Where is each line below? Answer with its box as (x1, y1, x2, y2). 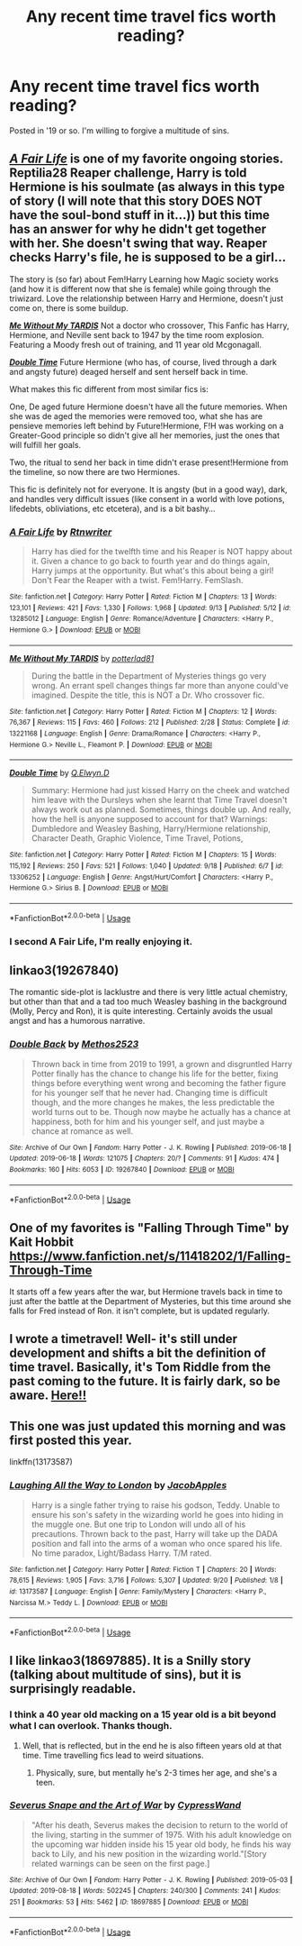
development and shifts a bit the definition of (9, 1346, 267, 1361)
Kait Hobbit (9, 1234, 75, 1249)
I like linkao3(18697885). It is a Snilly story (9, 1653, 252, 1668)
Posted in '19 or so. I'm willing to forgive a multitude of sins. (9, 124, 230, 136)
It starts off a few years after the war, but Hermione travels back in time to (9, 1286, 283, 1297)
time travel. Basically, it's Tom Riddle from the (9, 1359, 271, 1375)
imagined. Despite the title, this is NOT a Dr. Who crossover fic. (31, 690, 265, 700)
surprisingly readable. (9, 1681, 137, 1696)
